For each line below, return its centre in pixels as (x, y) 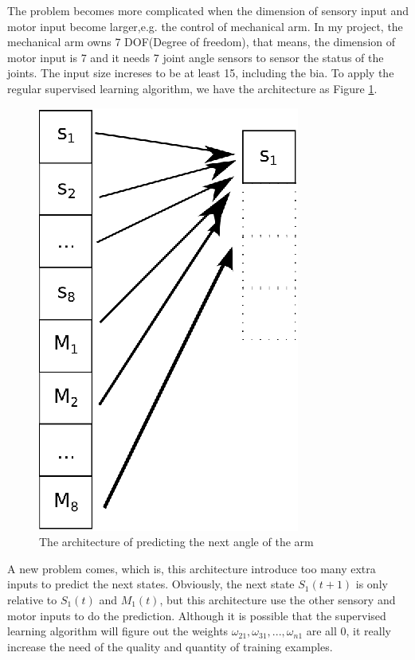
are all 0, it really (348, 631)
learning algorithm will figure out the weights (118, 631)
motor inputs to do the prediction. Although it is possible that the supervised (197, 615)
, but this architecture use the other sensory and (278, 599)
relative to (32, 599)
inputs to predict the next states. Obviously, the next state (151, 584)
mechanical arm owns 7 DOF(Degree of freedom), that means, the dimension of (202, 42)
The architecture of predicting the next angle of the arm (176, 542)
